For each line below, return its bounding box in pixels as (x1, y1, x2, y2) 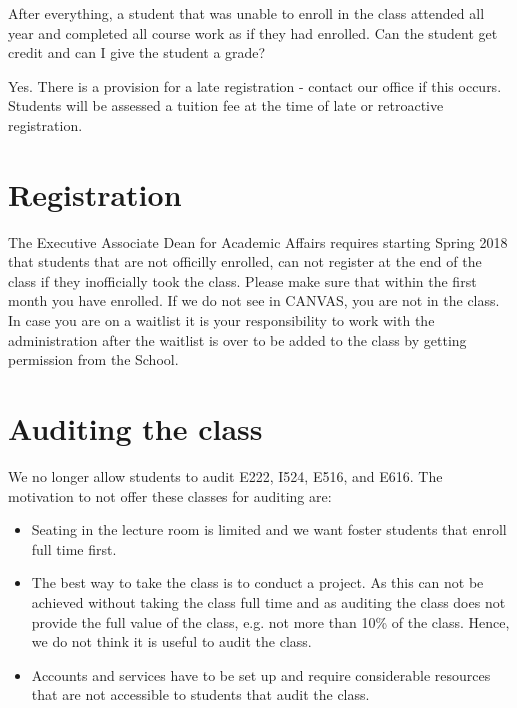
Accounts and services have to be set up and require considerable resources (31, 664, 491, 685)
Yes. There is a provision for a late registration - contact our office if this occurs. (8, 75, 502, 96)
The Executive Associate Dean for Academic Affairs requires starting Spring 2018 (8, 231, 508, 252)
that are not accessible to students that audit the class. (31, 684, 370, 705)
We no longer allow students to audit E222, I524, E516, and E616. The (8, 465, 443, 486)
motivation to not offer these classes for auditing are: (8, 485, 332, 506)
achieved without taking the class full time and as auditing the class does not (31, 591, 506, 612)
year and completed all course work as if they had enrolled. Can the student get (8, 22, 498, 43)
